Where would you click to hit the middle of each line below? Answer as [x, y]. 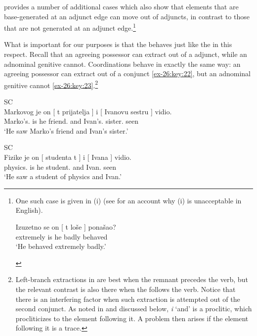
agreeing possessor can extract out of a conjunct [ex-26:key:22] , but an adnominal [128, 73]
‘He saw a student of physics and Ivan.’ [63, 176]
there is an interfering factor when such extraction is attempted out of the [128, 299]
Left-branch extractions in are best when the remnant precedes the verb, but [132, 279]
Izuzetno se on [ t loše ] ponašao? [66, 227]
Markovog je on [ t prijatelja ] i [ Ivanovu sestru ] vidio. [88, 111]
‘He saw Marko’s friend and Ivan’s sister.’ [66, 130]
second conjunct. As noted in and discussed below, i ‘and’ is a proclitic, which [134, 309]
